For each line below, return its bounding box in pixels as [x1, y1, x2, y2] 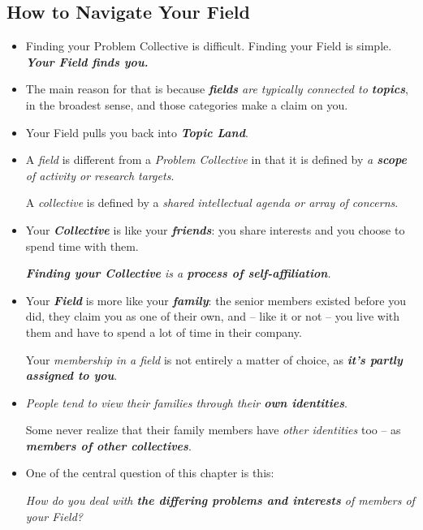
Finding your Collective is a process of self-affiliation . [25, 265, 331, 282]
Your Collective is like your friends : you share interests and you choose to [25, 221, 405, 238]
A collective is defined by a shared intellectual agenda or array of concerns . [25, 194, 399, 211]
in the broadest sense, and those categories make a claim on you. [25, 96, 348, 113]
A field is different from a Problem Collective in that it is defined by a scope [25, 151, 407, 168]
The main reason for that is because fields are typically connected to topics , [25, 80, 408, 97]
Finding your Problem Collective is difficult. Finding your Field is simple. [25, 37, 392, 54]
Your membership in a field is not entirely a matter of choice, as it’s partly [25, 351, 403, 368]
